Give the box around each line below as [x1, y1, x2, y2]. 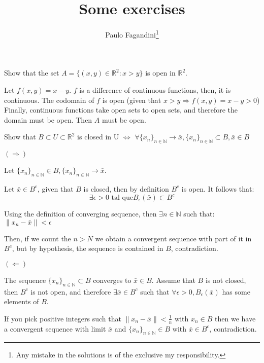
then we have [215, 313, 256, 323]
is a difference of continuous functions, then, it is [79, 84, 231, 95]
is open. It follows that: [181, 183, 254, 194]
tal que [111, 194, 133, 202]
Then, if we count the [4, 233, 71, 243]
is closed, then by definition [83, 183, 169, 194]
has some [222, 286, 250, 297]
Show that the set [4, 67, 59, 78]
